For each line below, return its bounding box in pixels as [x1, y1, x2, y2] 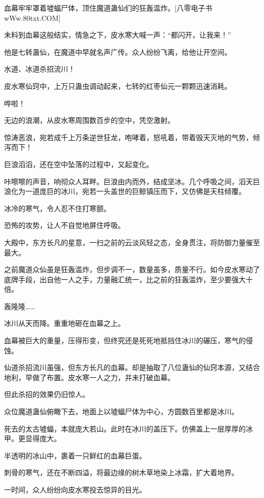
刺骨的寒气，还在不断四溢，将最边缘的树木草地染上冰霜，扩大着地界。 [4, 467, 239, 478]
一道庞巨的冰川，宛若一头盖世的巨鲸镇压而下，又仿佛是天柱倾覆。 [25, 186, 246, 196]
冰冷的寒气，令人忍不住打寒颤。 [4, 203, 111, 213]
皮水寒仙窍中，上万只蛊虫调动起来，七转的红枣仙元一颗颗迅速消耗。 [4, 80, 232, 91]
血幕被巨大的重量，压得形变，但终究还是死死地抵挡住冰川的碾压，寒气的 [4, 335, 246, 346]
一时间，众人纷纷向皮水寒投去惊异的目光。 [4, 484, 146, 494]
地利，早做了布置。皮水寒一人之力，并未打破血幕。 [4, 372, 175, 382]
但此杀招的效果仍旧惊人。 [4, 389, 89, 400]
